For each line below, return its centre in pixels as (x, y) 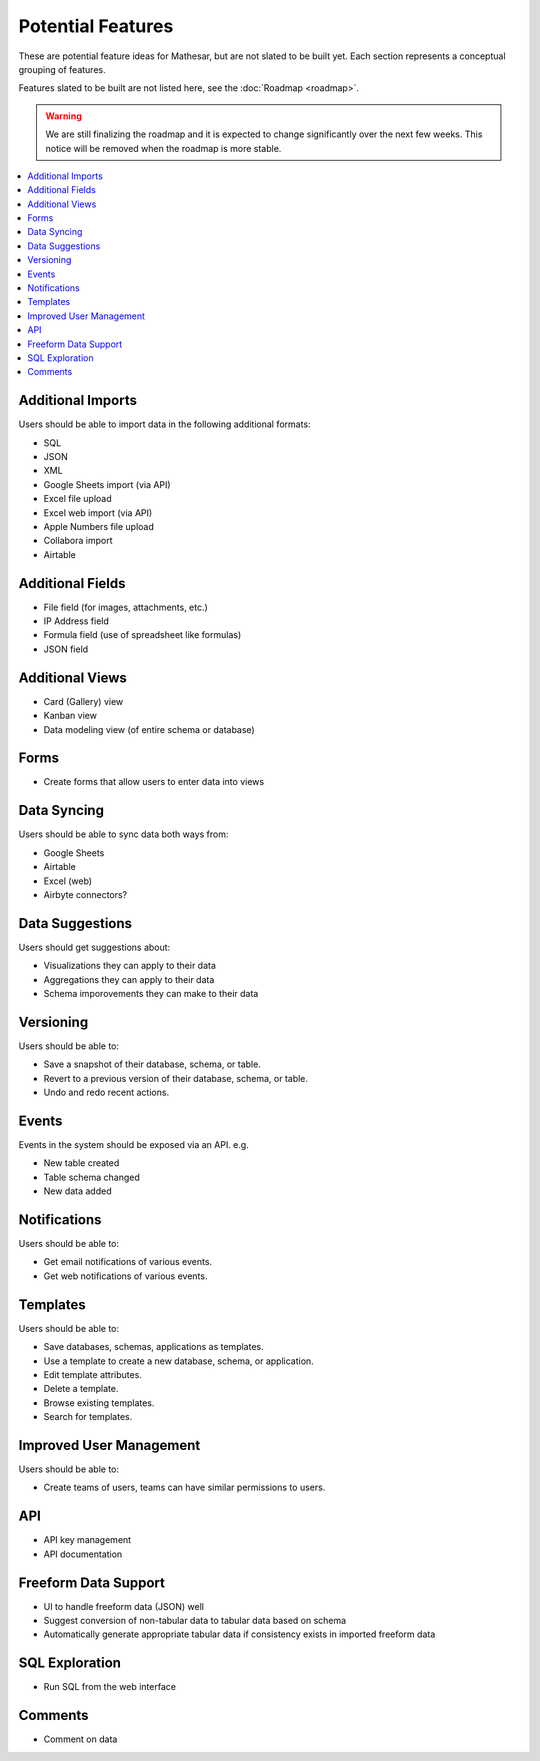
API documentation (83, 1554)
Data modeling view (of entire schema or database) (149, 729)
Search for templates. (88, 1417)
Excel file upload (77, 499)
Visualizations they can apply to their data (130, 966)
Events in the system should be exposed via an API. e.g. (133, 1144)
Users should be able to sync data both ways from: (123, 834)
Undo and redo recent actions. (106, 1092)
